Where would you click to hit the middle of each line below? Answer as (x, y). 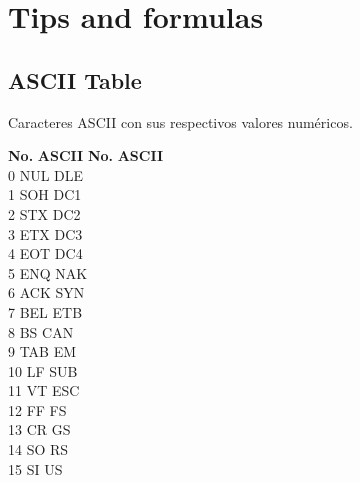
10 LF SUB (43, 370)
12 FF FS (37, 409)
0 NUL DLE (46, 174)
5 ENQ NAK (48, 272)
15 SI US (35, 468)
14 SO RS (38, 449)
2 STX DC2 (44, 213)
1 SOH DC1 (45, 194)
